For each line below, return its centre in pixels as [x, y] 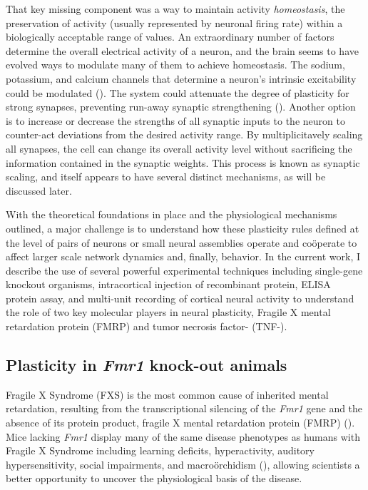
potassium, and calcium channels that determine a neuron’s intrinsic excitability [181, 78]
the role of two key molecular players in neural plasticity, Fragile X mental [168, 312]
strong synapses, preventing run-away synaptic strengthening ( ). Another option [181, 107]
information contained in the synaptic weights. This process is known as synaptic [183, 162]
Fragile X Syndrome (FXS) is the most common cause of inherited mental [167, 394]
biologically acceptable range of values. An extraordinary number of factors [170, 37]
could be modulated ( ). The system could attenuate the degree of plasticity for [178, 92]
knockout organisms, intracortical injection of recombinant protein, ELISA [168, 284]
